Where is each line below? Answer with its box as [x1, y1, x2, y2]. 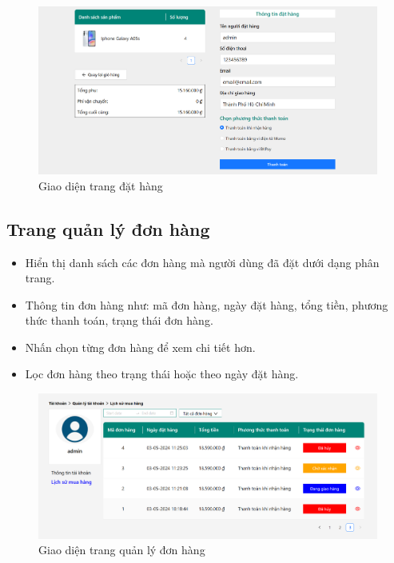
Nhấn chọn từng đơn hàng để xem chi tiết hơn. [25, 338, 256, 355]
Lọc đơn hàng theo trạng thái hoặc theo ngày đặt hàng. [25, 365, 299, 382]
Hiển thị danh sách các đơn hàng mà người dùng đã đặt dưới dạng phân [25, 254, 380, 270]
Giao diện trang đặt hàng [38, 177, 163, 194]
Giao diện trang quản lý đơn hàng [38, 541, 205, 558]
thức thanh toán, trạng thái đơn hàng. [25, 312, 213, 329]
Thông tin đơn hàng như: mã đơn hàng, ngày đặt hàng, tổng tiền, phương [25, 296, 388, 313]
